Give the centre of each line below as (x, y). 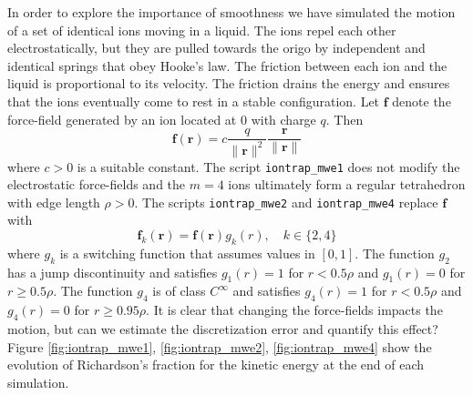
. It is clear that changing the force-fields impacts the (294, 310)
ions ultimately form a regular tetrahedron (347, 184)
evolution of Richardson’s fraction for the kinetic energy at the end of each (216, 365)
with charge (283, 119)
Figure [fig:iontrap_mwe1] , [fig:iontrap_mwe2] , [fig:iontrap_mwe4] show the (220, 346)
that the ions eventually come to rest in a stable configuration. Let (194, 101)
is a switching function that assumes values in (187, 253)
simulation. (38, 382)
